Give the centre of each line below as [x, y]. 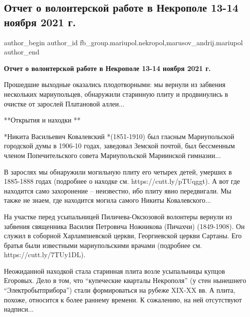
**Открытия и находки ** [42, 120]
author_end [22, 52]
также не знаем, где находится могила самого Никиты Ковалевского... [107, 200]
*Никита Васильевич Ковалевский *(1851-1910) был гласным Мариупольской [119, 136]
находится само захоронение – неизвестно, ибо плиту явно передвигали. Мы [118, 190]
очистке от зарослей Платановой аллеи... [64, 103]
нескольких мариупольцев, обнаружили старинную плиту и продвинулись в [116, 94]
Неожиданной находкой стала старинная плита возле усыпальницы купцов [115, 271]
